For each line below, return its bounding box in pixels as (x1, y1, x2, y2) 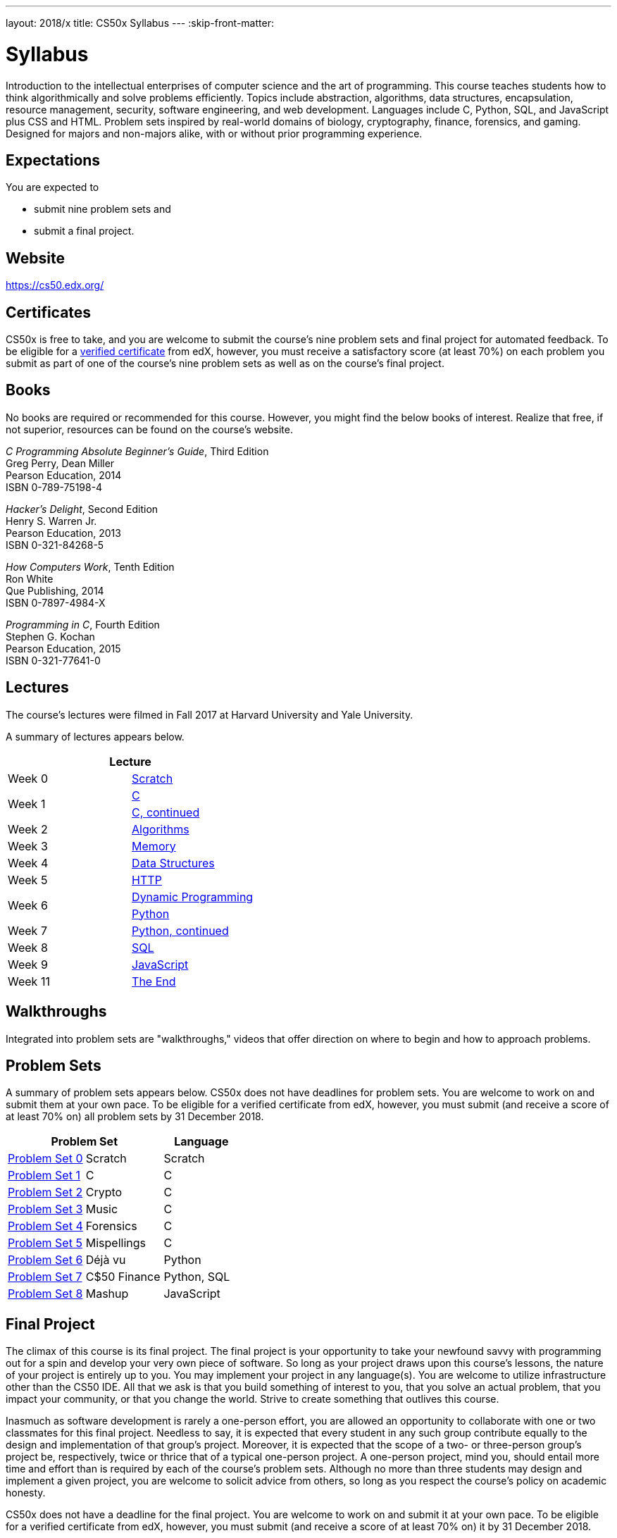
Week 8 (8, 940, 48, 955)
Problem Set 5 (8, 1236, 82, 1251)
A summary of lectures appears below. (6, 730, 185, 743)
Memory (132, 838, 176, 853)
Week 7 (8, 923, 47, 938)
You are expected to (6, 181, 99, 194)
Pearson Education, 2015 (6, 642, 121, 655)
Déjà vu (85, 1253, 126, 1267)
